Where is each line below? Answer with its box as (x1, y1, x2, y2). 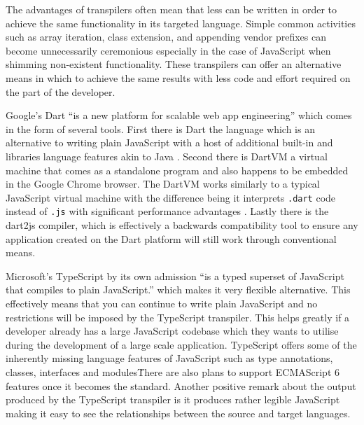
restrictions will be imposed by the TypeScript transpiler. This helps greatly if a (6, 309, 350, 324)
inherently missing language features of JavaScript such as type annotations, (6, 351, 333, 365)
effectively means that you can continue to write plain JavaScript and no (6, 296, 318, 310)
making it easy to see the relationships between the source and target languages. (6, 405, 351, 420)
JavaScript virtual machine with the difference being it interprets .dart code (6, 190, 336, 204)
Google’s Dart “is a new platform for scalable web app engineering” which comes (6, 108, 352, 123)
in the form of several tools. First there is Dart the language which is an (6, 121, 315, 136)
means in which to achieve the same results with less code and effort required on (6, 70, 351, 85)
